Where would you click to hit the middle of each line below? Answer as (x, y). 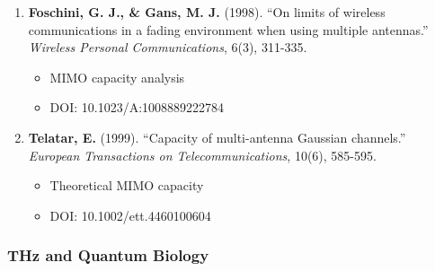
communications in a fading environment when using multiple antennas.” (228, 29)
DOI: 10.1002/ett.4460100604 (130, 215)
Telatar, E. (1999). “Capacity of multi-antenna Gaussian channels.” (217, 137)
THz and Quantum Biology (108, 255)
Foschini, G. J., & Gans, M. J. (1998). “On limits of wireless (207, 12)
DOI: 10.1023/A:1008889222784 (137, 107)
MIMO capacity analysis (117, 77)
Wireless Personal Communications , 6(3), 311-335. (168, 47)
